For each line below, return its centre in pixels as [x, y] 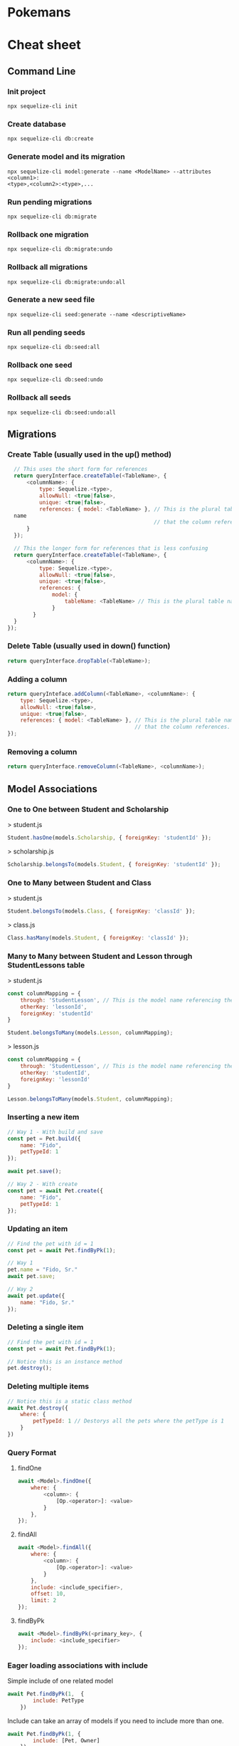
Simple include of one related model [60, 1681]
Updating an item [38, 1229]
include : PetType [58, 1700]
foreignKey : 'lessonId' [55, 1079]
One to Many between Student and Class [79, 883]
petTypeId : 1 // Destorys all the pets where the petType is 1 [128, 1421]
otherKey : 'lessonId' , [54, 1007]
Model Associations [53, 789]
